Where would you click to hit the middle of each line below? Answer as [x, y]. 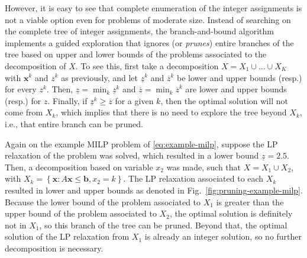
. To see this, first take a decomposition [147, 65]
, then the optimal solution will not [224, 100]
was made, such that [204, 167]
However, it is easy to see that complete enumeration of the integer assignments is [153, 8]
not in [16, 225]
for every [21, 89]
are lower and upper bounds [236, 89]
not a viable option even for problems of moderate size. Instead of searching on [148, 19]
